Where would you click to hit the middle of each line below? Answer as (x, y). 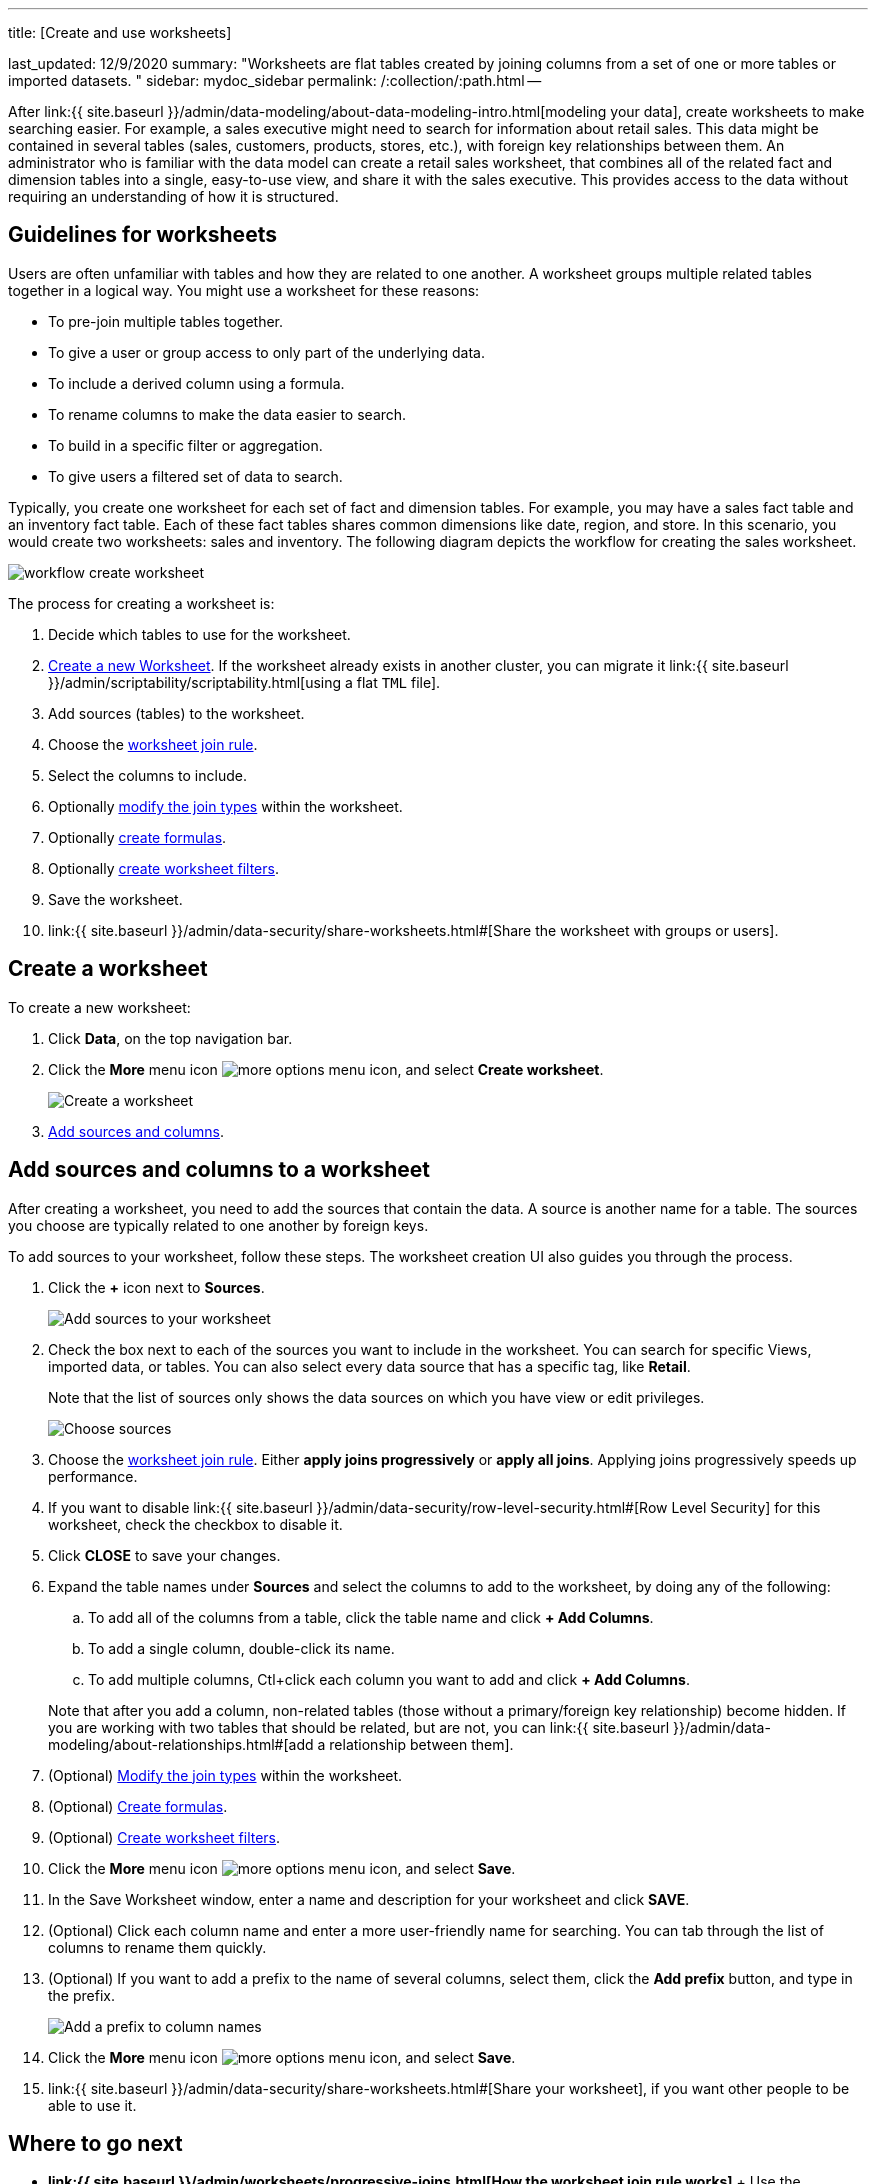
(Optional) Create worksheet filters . (164, 1837)
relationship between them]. (421, 1744)
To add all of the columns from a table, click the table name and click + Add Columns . (371, 1617)
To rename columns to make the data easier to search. (227, 414)
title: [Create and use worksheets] (120, 32)
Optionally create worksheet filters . (163, 868)
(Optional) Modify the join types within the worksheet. (225, 1775)
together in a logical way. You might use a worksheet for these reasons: (244, 290)
